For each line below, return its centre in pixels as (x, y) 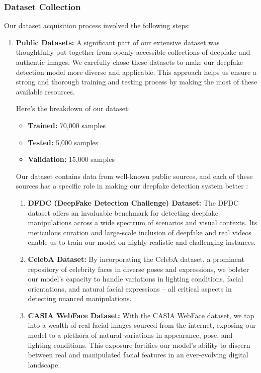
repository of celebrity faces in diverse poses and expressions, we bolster (139, 269)
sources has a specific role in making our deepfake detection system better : (132, 186)
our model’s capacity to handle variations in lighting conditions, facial (136, 279)
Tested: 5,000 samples (63, 142)
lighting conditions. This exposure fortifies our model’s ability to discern (139, 345)
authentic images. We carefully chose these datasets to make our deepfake (129, 62)
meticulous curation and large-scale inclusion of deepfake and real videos (140, 232)
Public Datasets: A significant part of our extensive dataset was (118, 42)
